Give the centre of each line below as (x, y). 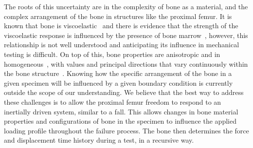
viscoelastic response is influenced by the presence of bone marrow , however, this (126, 35)
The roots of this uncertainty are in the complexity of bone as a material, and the (126, 6)
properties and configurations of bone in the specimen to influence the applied (120, 121)
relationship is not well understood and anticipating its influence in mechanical (122, 45)
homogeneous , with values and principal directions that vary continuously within (126, 64)
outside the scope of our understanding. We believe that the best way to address (124, 92)
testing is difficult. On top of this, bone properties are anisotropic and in (112, 54)
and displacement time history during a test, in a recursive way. (99, 140)
